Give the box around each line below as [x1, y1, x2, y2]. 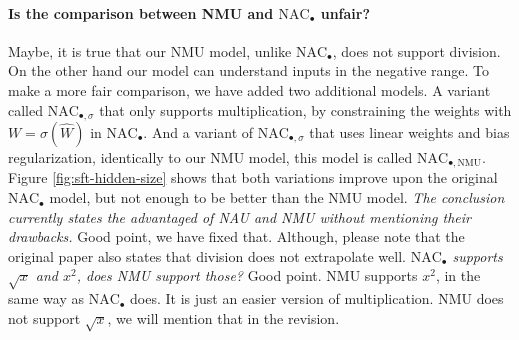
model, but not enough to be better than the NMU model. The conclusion [49, 187, 505, 208]
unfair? [320, 2, 371, 23]
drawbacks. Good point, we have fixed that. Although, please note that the [8, 226, 465, 247]
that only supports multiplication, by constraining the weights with [99, 99, 512, 120]
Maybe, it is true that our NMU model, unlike [8, 40, 292, 61]
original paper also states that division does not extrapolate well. [8, 245, 406, 266]
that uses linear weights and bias [309, 122, 510, 143]
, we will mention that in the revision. [107, 307, 340, 328]
